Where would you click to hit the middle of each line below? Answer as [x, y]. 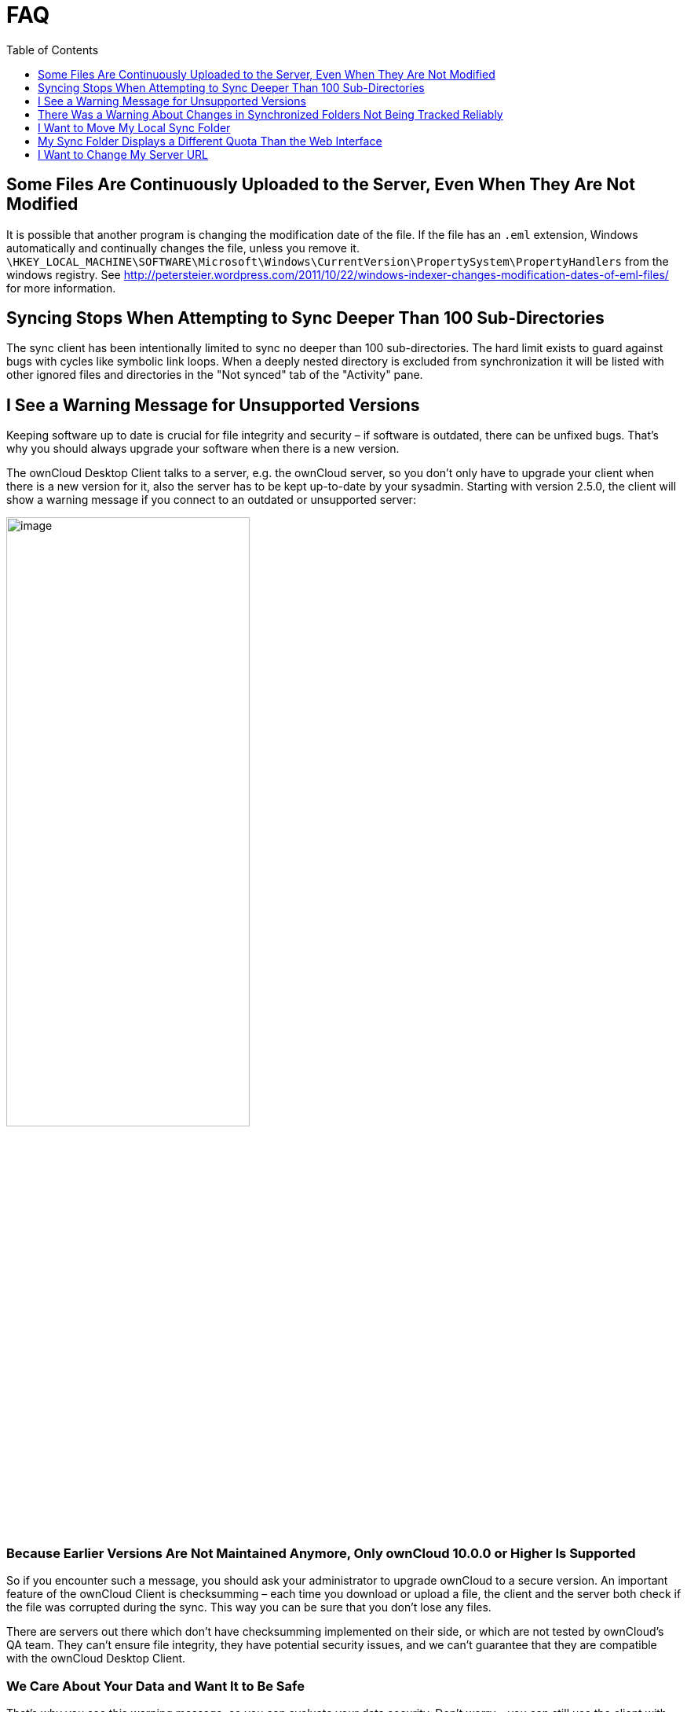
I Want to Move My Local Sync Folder [134, 127]
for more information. [61, 288]
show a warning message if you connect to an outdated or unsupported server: [211, 500]
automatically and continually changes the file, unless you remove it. [183, 248]
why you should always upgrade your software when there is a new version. [203, 449]
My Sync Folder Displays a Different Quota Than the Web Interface [210, 141]
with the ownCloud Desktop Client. [96, 1659]
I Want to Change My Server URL [123, 154]
